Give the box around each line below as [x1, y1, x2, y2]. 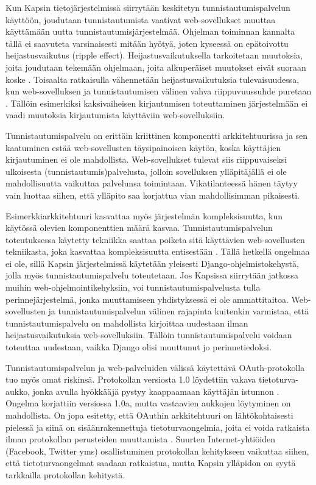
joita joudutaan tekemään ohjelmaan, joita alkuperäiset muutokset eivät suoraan [5, 60, 306, 73]
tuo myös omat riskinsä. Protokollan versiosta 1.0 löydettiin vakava [5, 373, 256, 386]
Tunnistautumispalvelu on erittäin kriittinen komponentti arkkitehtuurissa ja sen [5, 129, 308, 141]
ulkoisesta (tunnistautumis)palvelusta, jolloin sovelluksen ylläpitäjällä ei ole [5, 165, 287, 177]
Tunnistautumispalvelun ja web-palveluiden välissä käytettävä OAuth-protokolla [5, 361, 305, 373]
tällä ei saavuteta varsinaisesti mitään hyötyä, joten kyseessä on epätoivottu [5, 37, 289, 49]
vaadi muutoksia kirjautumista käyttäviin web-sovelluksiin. [5, 108, 225, 121]
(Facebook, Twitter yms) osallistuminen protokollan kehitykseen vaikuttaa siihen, [5, 444, 309, 457]
